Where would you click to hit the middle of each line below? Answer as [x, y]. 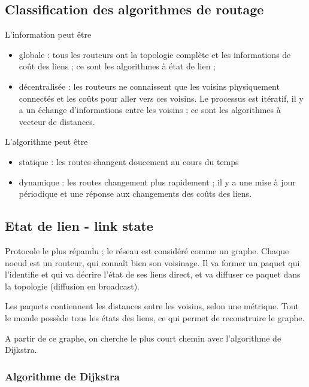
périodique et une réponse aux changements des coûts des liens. [135, 193]
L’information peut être [48, 34]
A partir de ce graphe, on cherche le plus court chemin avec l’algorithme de [143, 338]
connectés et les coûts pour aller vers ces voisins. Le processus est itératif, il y [161, 98]
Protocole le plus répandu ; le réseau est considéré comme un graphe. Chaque [147, 250]
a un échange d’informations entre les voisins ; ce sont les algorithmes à [150, 110]
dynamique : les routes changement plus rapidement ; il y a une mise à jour [157, 182]
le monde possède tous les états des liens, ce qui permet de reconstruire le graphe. [155, 317]
